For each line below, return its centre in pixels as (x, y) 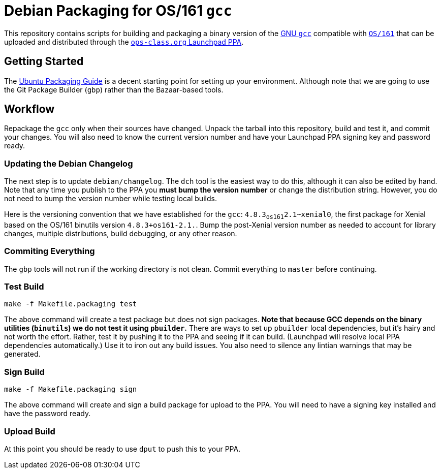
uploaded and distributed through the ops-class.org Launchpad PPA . (124, 42)
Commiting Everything (50, 251)
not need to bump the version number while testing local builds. (111, 199)
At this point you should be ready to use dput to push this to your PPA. (122, 449)
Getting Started (44, 61)
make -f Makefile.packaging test (71, 304)
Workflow (29, 109)
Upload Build (30, 431)
